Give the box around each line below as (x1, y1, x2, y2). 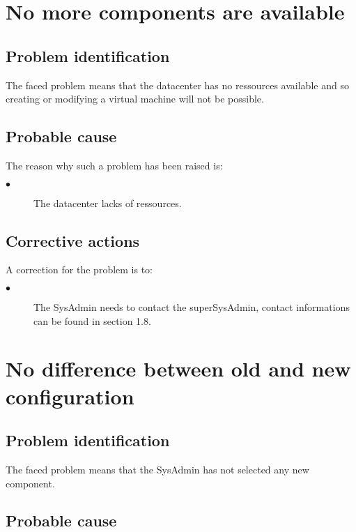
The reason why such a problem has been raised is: (6, 158, 223, 172)
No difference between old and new (6, 354, 351, 383)
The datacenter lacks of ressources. (33, 195, 182, 210)
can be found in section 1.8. (33, 313, 151, 328)
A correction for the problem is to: (6, 262, 153, 277)
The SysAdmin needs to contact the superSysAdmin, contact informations (33, 299, 350, 314)
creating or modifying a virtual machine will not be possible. (6, 91, 264, 106)
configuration (6, 381, 134, 410)
